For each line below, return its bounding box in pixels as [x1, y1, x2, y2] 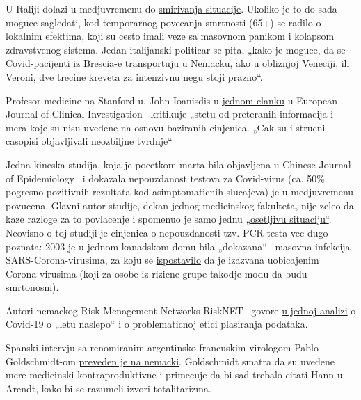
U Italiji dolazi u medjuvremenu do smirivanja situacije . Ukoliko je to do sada [6, 1, 337, 15]
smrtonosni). [6, 280, 59, 294]
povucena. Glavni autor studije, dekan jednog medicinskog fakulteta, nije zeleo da [6, 198, 354, 212]
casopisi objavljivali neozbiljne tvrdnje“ [6, 134, 173, 148]
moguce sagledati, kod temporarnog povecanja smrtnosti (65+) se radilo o [6, 15, 321, 29]
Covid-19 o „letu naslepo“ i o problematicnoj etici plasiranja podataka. [6, 317, 308, 331]
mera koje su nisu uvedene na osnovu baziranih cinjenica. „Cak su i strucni [6, 120, 326, 134]
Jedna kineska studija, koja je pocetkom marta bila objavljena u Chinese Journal [6, 157, 351, 171]
